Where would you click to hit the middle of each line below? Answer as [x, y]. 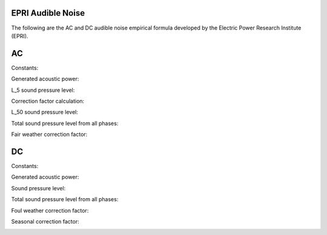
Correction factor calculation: [48, 101]
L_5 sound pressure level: [43, 90]
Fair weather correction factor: [49, 134]
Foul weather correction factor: [50, 210]
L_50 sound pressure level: [45, 112]
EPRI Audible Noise [48, 13]
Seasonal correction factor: [45, 222]
